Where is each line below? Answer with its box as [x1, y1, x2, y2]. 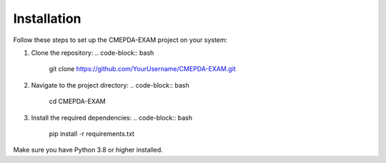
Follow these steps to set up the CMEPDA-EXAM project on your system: [13, 36, 228, 44]
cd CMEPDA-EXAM [49, 97, 107, 106]
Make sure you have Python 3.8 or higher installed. [13, 146, 164, 154]
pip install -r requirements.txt [49, 129, 135, 138]
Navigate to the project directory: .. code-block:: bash [31, 80, 189, 89]
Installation [13, 11, 81, 26]
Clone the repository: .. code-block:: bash [31, 48, 154, 57]
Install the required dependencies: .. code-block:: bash [31, 113, 193, 122]
